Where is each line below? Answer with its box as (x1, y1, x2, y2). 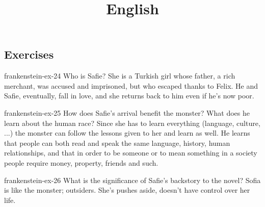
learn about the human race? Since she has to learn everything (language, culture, (4, 117, 260, 128)
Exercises (4, 46, 54, 62)
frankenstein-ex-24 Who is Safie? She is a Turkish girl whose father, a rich (4, 70, 235, 81)
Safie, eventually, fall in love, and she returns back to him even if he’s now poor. (4, 90, 254, 101)
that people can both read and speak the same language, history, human (4, 137, 230, 148)
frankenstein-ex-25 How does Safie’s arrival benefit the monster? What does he (4, 107, 250, 118)
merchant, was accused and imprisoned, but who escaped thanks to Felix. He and (4, 80, 258, 91)
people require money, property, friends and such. (4, 157, 158, 168)
